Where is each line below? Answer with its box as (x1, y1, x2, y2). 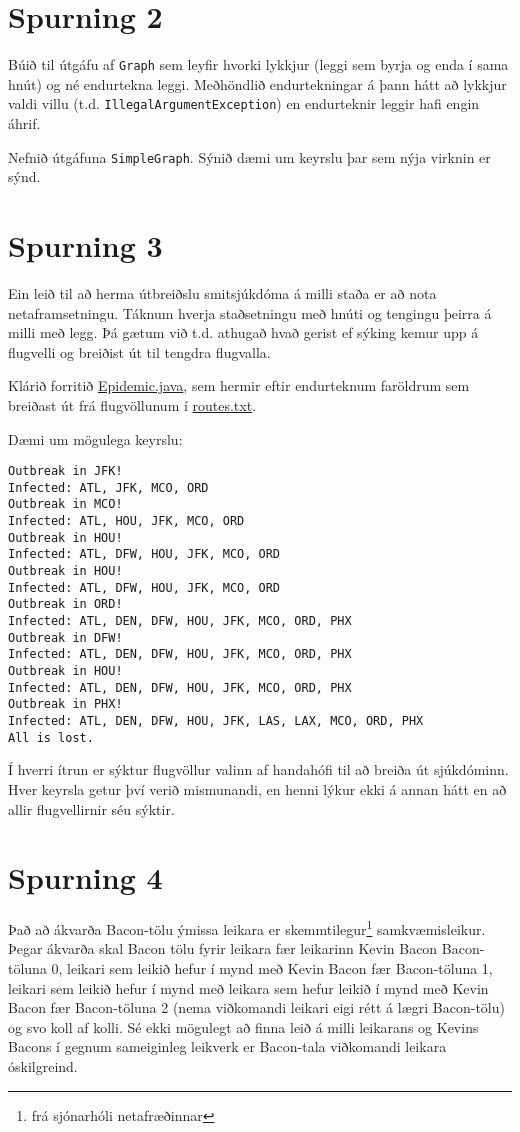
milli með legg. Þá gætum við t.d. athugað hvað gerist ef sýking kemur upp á (8, 322, 479, 343)
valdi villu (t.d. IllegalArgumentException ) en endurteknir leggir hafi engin (8, 93, 480, 114)
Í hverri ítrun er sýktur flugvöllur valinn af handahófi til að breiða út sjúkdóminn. (8, 759, 509, 780)
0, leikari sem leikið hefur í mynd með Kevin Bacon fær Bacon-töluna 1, (51, 958, 493, 979)
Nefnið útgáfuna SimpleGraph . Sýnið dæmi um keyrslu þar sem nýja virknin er (8, 146, 491, 167)
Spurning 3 (8, 225, 163, 266)
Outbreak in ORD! (8, 597, 123, 612)
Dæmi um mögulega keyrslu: (8, 428, 183, 449)
